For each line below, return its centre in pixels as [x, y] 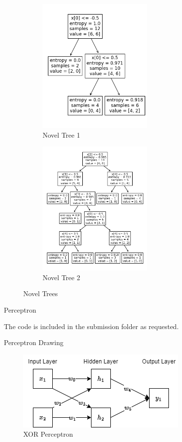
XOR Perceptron [48, 434]
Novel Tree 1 [61, 134]
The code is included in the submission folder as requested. [91, 326]
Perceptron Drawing [34, 342]
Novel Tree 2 [61, 277]
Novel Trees [41, 293]
